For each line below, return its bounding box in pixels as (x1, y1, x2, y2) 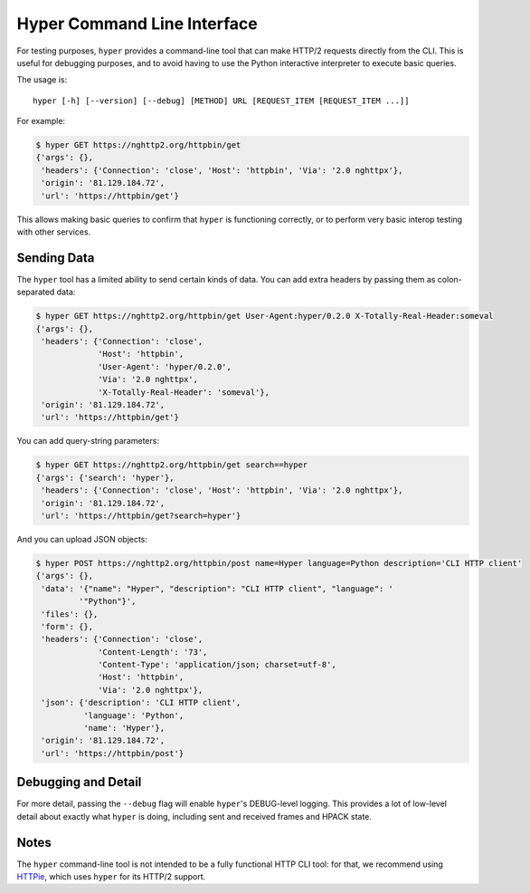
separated (16, 286, 55, 298)
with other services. (16, 226, 91, 237)
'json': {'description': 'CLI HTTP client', (41, 697, 241, 708)
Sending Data (16, 250, 95, 265)
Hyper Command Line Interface (16, 14, 258, 34)
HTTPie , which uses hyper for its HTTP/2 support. (16, 870, 206, 882)
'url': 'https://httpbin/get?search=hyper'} (41, 510, 241, 521)
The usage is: (16, 74, 68, 85)
